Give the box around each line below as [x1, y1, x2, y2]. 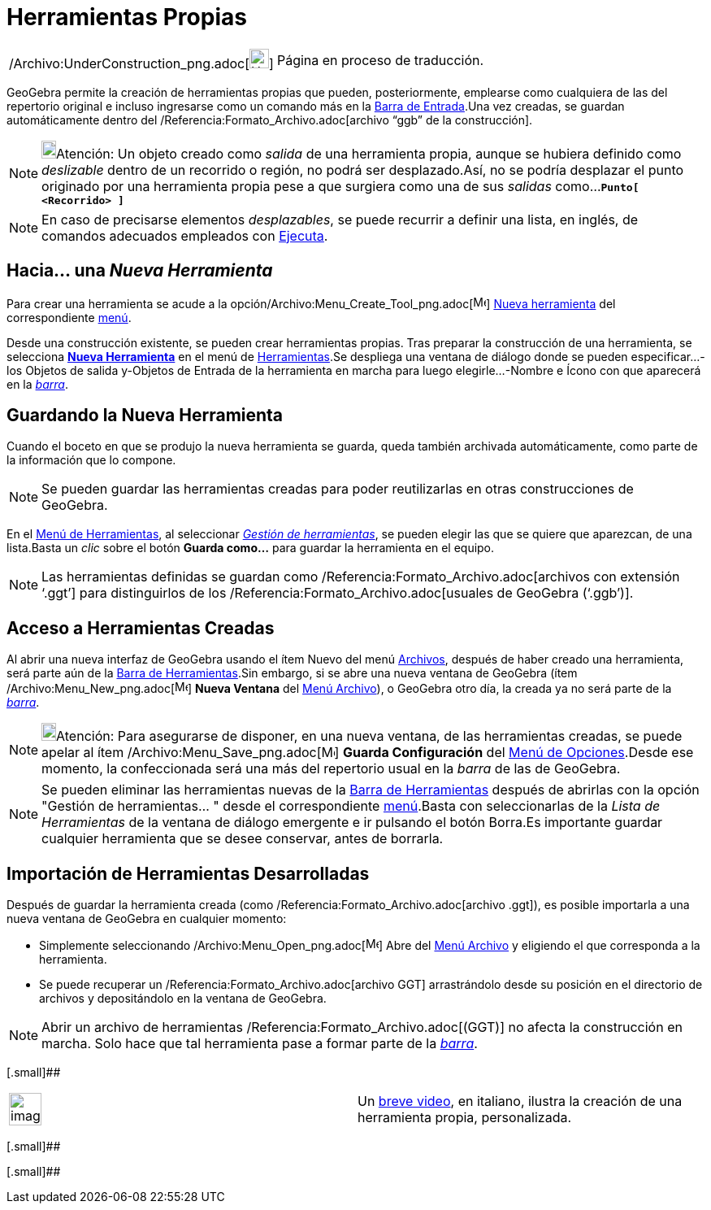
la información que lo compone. [7, 453, 176, 468]
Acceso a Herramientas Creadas [7, 617, 275, 638]
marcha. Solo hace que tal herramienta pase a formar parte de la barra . [41, 1035, 478, 1052]
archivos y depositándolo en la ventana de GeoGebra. [39, 991, 327, 1006]
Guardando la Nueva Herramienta [7, 405, 284, 426]
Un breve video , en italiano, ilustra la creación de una [358, 1093, 683, 1110]
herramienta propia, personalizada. [358, 1109, 572, 1126]
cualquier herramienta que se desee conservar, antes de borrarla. [41, 830, 444, 847]
